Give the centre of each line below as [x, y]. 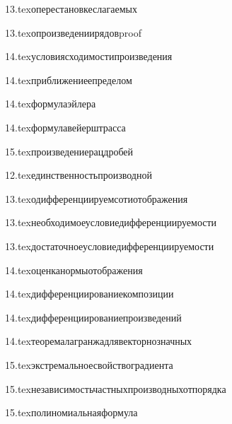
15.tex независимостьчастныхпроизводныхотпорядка [116, 388]
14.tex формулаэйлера [51, 104]
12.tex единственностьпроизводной [79, 175]
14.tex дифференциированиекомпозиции [89, 294]
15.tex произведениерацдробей [69, 151]
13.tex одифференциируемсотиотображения [97, 198]
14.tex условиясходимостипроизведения [89, 56]
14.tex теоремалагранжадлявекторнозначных [99, 341]
